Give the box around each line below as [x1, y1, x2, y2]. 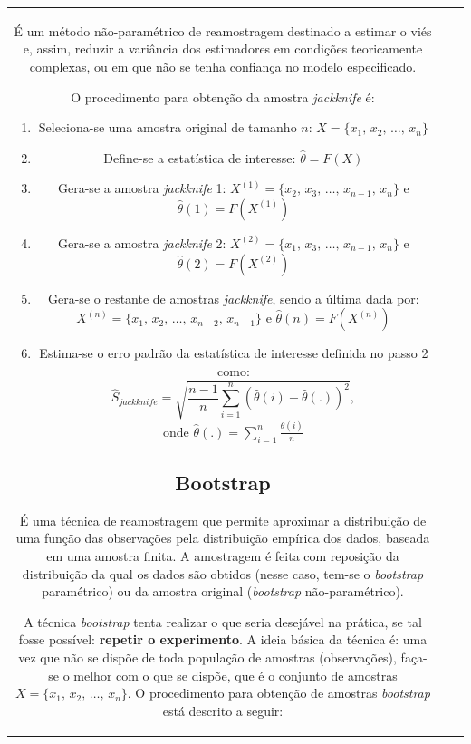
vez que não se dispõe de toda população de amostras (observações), [18, 647, 397, 666]
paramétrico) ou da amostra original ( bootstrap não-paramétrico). [42, 582, 404, 601]
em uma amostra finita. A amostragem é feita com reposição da [46, 546, 399, 565]
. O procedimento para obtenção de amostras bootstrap [127, 683, 430, 702]
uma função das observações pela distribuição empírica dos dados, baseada [15, 528, 430, 547]
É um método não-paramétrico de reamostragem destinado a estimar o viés [14, 21, 432, 40]
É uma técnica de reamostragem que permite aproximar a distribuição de [19, 510, 427, 529]
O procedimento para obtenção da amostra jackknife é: [71, 87, 375, 106]
